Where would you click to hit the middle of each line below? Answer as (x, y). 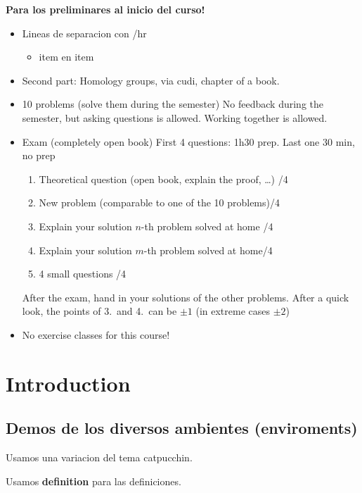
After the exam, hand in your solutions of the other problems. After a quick (186, 297)
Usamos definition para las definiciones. (93, 481)
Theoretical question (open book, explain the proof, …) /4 (163, 179)
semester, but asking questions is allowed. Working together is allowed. (175, 117)
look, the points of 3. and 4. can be (99, 311)
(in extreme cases (233, 311)
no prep (39, 155)
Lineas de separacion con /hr (84, 33)
